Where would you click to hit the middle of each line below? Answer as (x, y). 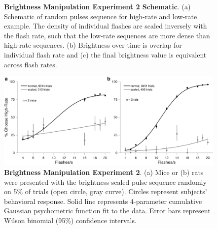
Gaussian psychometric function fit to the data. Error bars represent (107, 211)
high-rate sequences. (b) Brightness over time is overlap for (93, 45)
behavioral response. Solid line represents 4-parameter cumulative (103, 201)
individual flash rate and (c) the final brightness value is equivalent (105, 54)
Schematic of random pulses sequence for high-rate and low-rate (101, 16)
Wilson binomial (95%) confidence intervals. (70, 220)
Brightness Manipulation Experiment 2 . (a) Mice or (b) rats (104, 172)
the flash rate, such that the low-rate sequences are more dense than (107, 35)
